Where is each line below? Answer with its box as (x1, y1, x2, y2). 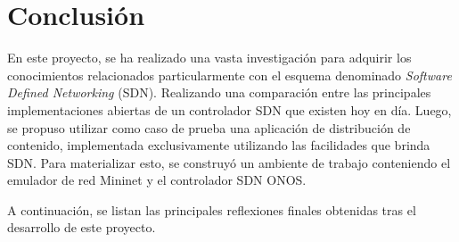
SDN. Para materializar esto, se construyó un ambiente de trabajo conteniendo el (7, 153, 451, 171)
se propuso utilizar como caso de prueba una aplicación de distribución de (7, 118, 411, 137)
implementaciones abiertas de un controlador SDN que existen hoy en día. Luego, (7, 100, 452, 119)
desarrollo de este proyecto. (7, 218, 156, 237)
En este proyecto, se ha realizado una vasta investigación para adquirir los (7, 48, 412, 67)
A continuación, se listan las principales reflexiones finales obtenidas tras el (7, 200, 416, 219)
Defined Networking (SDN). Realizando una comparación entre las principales (7, 83, 431, 102)
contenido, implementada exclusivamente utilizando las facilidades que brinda (7, 136, 430, 154)
